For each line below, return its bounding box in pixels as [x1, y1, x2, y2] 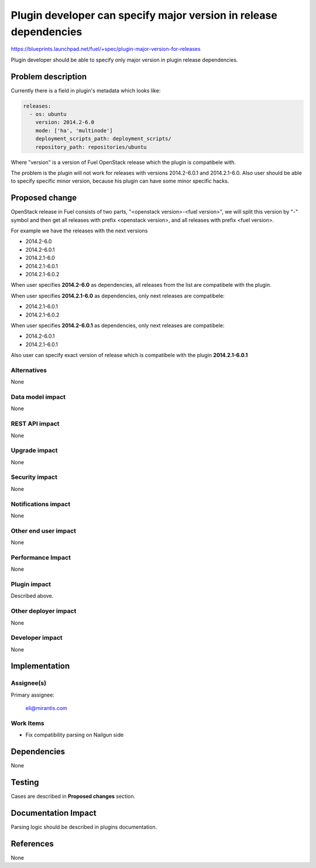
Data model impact [11, 393, 66, 401]
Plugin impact [11, 580, 51, 588]
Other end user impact [11, 527, 76, 535]
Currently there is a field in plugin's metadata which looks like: [11, 87, 161, 94]
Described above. [11, 592, 54, 599]
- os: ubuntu [29, 111, 67, 118]
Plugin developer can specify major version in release [11, 9, 277, 22]
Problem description [11, 71, 87, 81]
